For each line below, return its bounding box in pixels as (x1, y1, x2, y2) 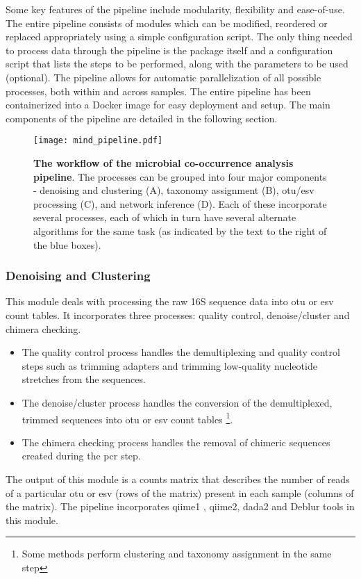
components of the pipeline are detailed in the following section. (6, 111, 278, 125)
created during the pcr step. (22, 448, 141, 463)
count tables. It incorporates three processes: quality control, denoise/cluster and (6, 307, 350, 322)
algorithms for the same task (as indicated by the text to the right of (33, 223, 327, 238)
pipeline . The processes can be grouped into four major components (33, 169, 327, 184)
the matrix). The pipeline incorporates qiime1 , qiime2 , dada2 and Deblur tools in (6, 499, 355, 514)
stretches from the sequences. (22, 372, 146, 386)
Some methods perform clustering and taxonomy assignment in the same (22, 546, 332, 561)
